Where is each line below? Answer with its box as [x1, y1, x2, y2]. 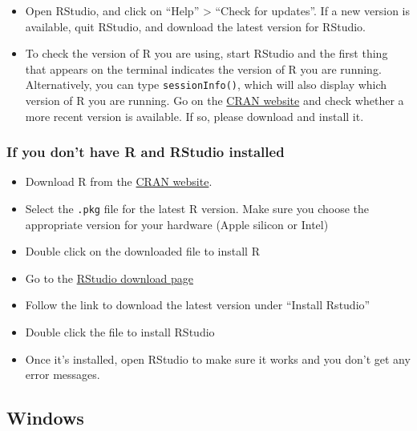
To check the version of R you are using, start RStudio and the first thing [25, 45, 388, 62]
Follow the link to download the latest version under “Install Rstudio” [25, 296, 370, 313]
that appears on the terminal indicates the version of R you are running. [25, 60, 382, 77]
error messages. [25, 366, 100, 383]
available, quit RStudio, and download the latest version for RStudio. [25, 18, 366, 34]
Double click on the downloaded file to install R [25, 243, 260, 260]
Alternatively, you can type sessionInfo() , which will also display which [25, 76, 387, 93]
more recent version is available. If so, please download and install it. [25, 107, 364, 124]
